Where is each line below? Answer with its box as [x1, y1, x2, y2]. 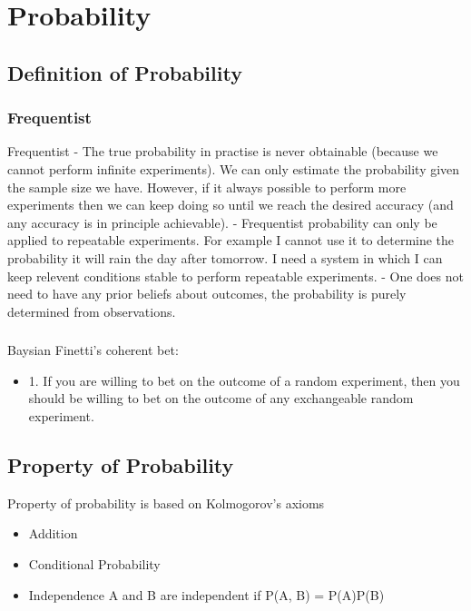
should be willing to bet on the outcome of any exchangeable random [28, 389, 414, 408]
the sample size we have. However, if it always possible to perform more [7, 177, 407, 196]
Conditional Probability [28, 555, 161, 573]
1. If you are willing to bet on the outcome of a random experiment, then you [28, 370, 460, 389]
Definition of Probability [7, 58, 242, 86]
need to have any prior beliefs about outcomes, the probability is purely [7, 284, 407, 303]
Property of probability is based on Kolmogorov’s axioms [7, 493, 325, 512]
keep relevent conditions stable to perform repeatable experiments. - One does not [7, 266, 464, 285]
